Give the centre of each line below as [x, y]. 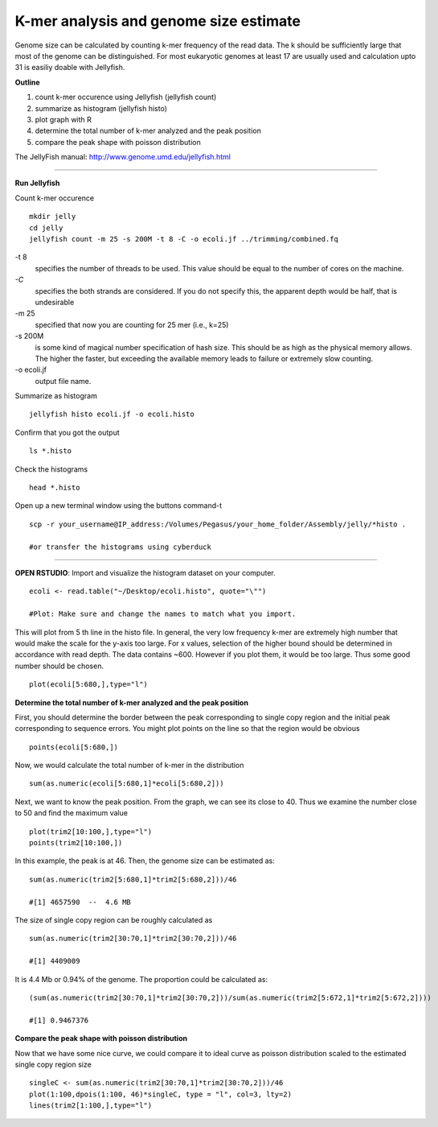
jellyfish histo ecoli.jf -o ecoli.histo [112, 414]
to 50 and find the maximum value [72, 813]
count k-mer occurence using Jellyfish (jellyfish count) [126, 97]
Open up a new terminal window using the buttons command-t [119, 506]
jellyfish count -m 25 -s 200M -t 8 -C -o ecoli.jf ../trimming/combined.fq [184, 239]
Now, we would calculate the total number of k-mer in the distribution [129, 766]
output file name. [63, 381]
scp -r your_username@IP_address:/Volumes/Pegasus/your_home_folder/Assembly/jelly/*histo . [218, 524]
